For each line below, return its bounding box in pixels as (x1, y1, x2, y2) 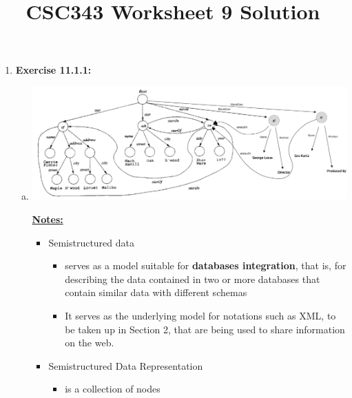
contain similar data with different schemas (65, 285, 247, 300)
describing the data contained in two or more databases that (65, 271, 320, 286)
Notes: (32, 212, 63, 227)
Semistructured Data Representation (48, 358, 203, 373)
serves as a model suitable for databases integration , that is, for (65, 258, 346, 273)
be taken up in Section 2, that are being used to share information (65, 322, 345, 336)
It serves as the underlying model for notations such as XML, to (65, 308, 336, 322)
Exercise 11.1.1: (15, 63, 92, 77)
